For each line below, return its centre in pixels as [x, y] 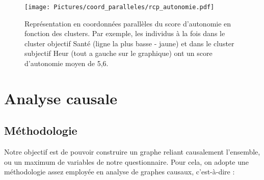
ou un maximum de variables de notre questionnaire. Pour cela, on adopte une [127, 161]
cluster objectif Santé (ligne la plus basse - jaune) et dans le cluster [129, 43]
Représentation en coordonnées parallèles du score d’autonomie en [128, 23]
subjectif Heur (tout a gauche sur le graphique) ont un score [118, 53]
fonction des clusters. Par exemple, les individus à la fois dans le [125, 33]
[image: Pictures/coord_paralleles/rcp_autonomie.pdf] [120, 7]
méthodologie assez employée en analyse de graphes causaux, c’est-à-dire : [120, 172]
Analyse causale [61, 98]
